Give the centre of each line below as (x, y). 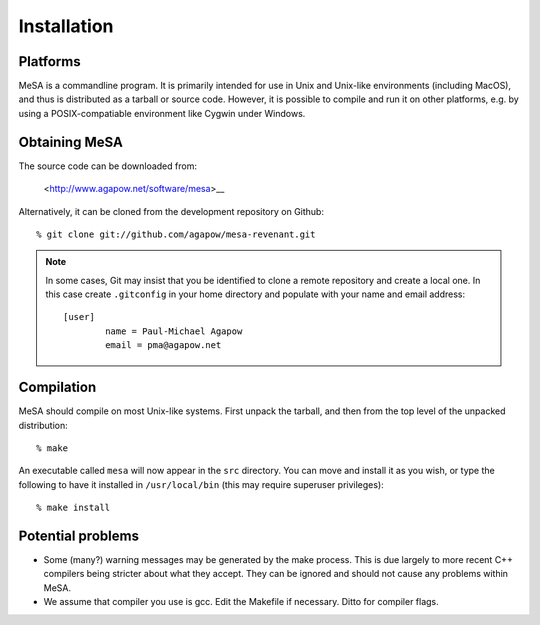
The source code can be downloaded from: (107, 166)
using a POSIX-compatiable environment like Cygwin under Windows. (162, 113)
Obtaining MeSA (71, 141)
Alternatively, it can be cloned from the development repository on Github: (171, 211)
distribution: (43, 425)
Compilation (57, 387)
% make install (73, 508)
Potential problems (79, 535)
